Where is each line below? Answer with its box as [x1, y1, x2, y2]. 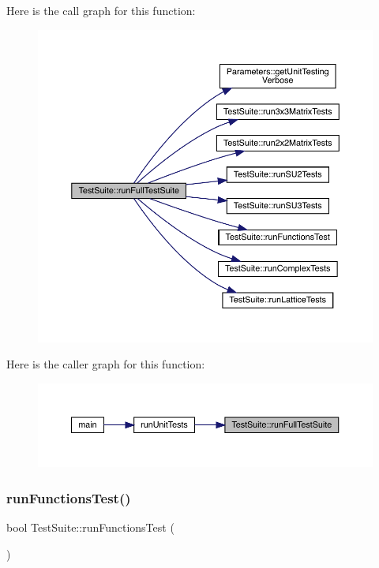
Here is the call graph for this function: [6, 2, 196, 18]
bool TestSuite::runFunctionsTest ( [6, 519, 174, 536]
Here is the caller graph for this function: [6, 356, 205, 372]
